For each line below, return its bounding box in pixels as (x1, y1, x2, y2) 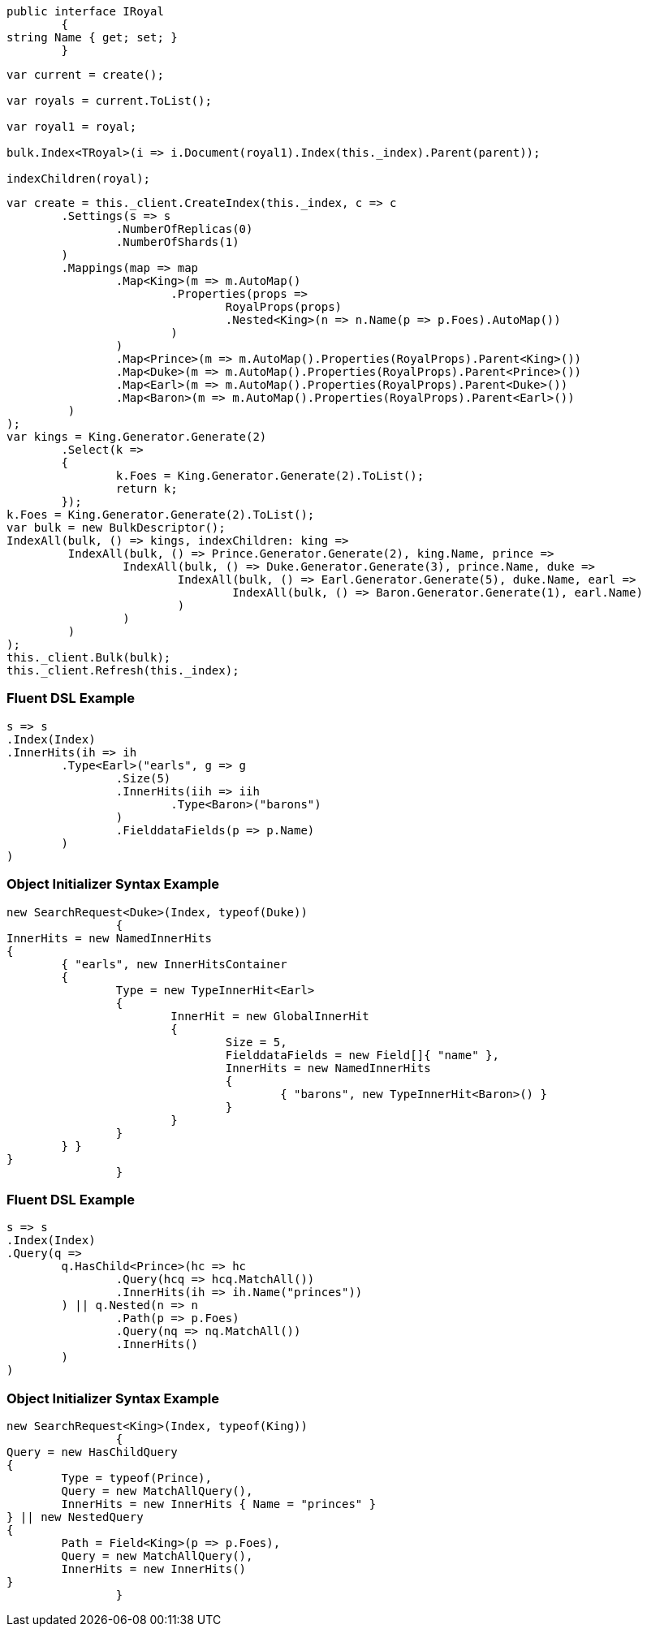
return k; (115, 482, 178, 495)
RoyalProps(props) (225, 300, 343, 313)
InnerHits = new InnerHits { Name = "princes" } (61, 1497, 377, 1510)
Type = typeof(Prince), (61, 1471, 212, 1484)
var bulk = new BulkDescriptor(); (6, 521, 226, 534)
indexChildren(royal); (6, 172, 151, 185)
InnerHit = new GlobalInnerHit (170, 1009, 369, 1023)
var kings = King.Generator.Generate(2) (6, 430, 267, 443)
